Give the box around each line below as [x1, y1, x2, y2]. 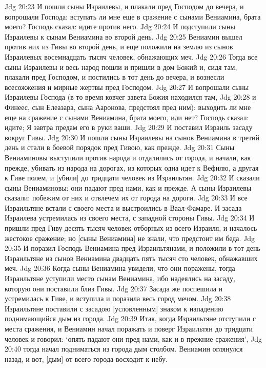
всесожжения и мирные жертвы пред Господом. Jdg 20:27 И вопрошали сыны [5, 81, 249, 92]
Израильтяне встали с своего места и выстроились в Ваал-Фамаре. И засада [5, 202, 242, 213]
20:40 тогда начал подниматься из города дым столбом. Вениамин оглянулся [5, 343, 243, 354]
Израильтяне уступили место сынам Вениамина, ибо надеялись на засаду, [5, 273, 235, 284]
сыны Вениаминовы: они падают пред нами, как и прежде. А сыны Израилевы [5, 182, 252, 193]
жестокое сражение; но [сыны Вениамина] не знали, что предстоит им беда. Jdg [5, 232, 255, 243]
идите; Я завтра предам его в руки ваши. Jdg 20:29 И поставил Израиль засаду [5, 122, 253, 133]
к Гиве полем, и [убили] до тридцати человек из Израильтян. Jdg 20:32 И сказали [5, 172, 260, 183]
